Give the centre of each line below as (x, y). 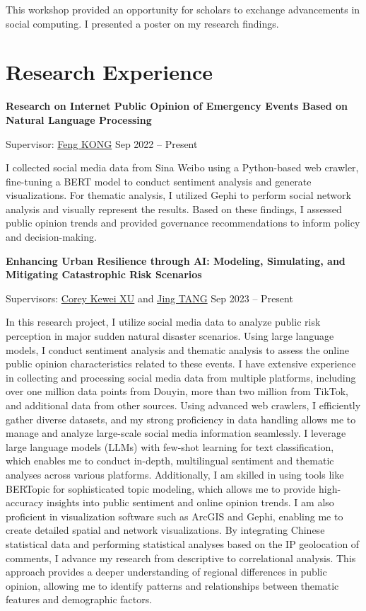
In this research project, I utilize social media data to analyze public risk (163, 322)
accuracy (25, 502)
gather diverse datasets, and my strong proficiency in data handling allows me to (181, 419)
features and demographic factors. (79, 599)
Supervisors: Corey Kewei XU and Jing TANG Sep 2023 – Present (149, 298)
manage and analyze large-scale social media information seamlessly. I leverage (176, 433)
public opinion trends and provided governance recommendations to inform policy (183, 223)
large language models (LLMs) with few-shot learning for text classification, (170, 446)
